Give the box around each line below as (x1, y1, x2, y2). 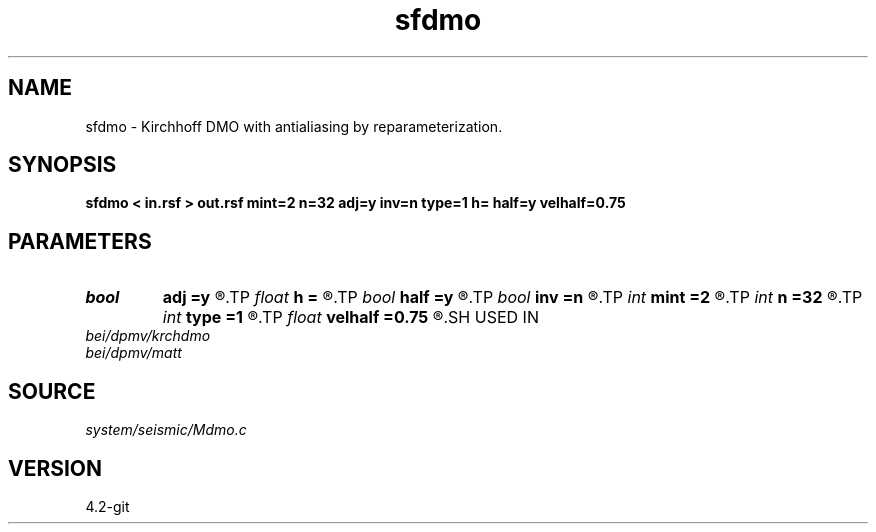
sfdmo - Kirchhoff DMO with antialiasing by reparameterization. (85, 117, 503, 135)
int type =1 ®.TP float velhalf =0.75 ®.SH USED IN (162, 307, 539, 328)
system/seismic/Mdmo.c (85, 421, 247, 439)
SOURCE (8, 378, 96, 404)
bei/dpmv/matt (85, 344, 182, 362)
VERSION (8, 455, 103, 481)
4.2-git (85, 497, 130, 515)
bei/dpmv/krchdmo (85, 327, 211, 345)
